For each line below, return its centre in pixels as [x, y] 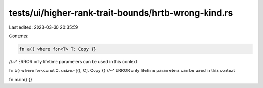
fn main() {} [21, 79]
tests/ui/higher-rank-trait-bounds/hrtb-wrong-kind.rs [121, 13]
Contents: [19, 36]
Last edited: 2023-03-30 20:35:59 [44, 27]
